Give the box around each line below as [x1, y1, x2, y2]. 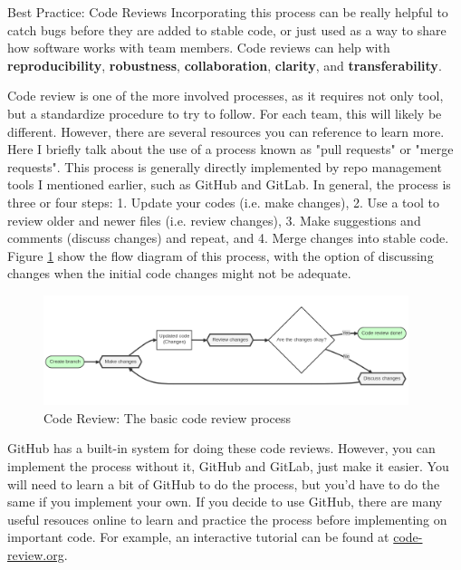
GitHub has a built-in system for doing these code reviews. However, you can [7, 439, 436, 458]
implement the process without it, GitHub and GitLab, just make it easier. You [7, 457, 449, 475]
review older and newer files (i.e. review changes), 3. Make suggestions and [7, 210, 421, 229]
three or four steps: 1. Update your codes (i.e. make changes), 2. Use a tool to [7, 192, 439, 211]
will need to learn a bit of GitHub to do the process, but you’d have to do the [7, 474, 440, 493]
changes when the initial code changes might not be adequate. [7, 264, 351, 283]
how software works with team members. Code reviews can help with [7, 38, 390, 57]
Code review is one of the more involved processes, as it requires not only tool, [7, 86, 444, 105]
